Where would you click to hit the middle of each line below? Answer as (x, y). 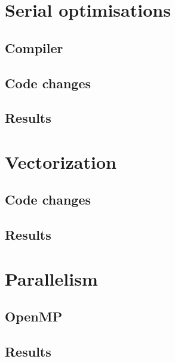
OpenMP (34, 316)
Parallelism (51, 278)
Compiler (34, 47)
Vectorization (61, 161)
